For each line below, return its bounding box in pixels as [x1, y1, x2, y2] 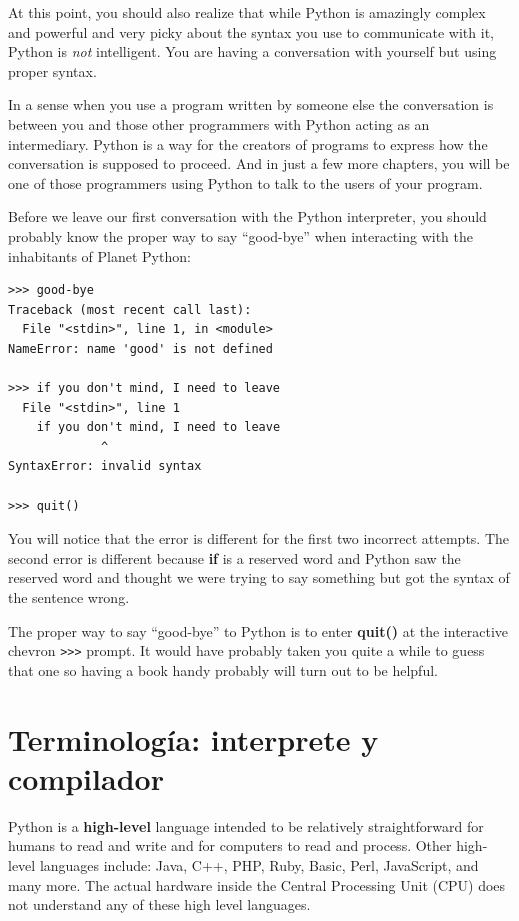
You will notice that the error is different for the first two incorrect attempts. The [8, 528, 510, 549]
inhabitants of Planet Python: [8, 245, 191, 266]
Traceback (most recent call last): [8, 302, 252, 317]
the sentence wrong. [8, 587, 130, 608]
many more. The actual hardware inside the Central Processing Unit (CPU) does [8, 874, 506, 895]
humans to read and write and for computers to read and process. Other [8, 835, 452, 856]
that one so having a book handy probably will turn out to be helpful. [8, 659, 438, 680]
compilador [8, 757, 164, 798]
